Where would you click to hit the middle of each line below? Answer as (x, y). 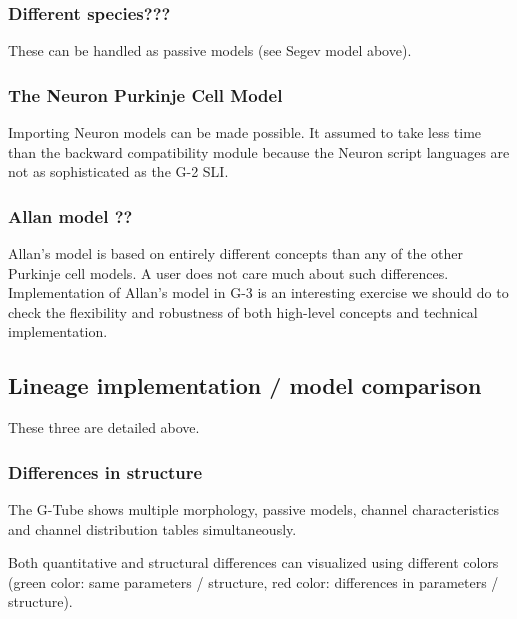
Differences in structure (105, 471)
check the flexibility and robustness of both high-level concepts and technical (243, 311)
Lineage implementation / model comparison (245, 385)
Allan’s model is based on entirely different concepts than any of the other (236, 253)
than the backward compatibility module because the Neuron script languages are (259, 151)
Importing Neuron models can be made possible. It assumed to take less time (245, 132)
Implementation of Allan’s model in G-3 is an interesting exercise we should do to (258, 292)
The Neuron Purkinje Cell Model (145, 94)
